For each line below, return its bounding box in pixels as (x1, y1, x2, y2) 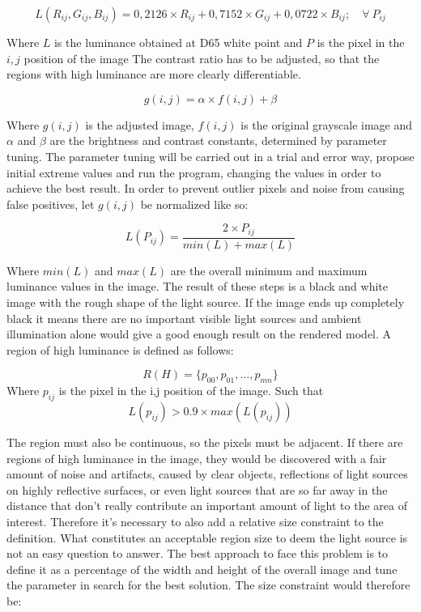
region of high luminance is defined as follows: (6, 341, 234, 358)
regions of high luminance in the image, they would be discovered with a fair (6, 449, 387, 466)
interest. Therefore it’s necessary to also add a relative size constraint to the (6, 512, 384, 529)
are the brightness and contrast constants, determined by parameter (49, 132, 387, 149)
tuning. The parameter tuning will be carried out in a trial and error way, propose (6, 147, 415, 164)
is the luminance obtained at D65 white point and (53, 34, 303, 50)
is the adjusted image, (85, 116, 194, 133)
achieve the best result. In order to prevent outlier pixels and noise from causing (6, 180, 405, 197)
